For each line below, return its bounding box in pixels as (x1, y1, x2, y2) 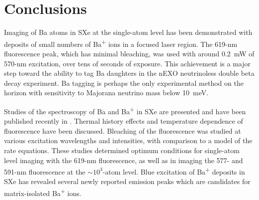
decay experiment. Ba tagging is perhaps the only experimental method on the (4, 77, 244, 88)
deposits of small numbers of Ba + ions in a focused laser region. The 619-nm (4, 37, 238, 49)
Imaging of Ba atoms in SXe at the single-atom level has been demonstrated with (4, 27, 253, 37)
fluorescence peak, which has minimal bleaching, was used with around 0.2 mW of (4, 48, 255, 58)
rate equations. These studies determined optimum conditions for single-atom (4, 145, 240, 155)
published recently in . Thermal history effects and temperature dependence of (4, 116, 243, 126)
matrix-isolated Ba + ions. (4, 187, 82, 198)
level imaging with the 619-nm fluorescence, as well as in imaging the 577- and (4, 155, 243, 165)
